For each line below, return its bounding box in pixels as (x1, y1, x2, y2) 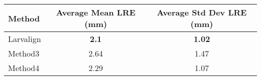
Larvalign (8, 33, 41, 44)
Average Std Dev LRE (157, 6, 247, 18)
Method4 (8, 62, 40, 73)
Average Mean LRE (56, 6, 136, 18)
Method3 (8, 47, 40, 59)
